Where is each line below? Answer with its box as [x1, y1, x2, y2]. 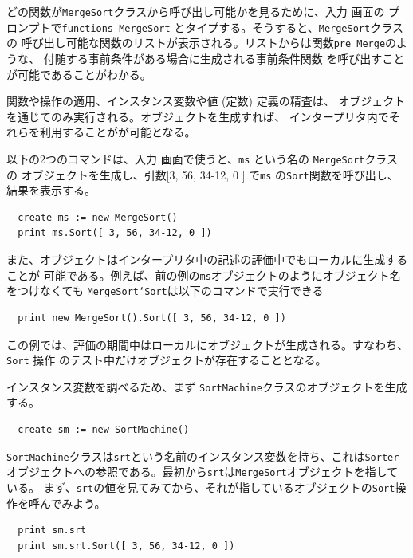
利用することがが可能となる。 [39, 124, 196, 140]
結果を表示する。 [6, 182, 96, 198]
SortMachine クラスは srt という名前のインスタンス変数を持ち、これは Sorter [6, 447, 399, 464]
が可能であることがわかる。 [6, 65, 151, 82]
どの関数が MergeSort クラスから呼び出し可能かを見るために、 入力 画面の [6, 3, 385, 19]
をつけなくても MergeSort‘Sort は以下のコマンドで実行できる [6, 282, 324, 299]
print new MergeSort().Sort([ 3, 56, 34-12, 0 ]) [18, 312, 286, 324]
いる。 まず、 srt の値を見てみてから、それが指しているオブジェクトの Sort [6, 478, 395, 495]
